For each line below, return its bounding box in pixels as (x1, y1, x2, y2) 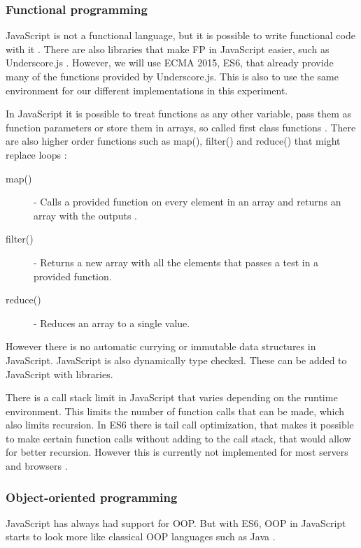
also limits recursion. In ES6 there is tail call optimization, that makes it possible (6, 417, 354, 432)
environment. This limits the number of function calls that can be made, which (6, 403, 345, 418)
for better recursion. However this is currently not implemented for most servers (6, 445, 348, 459)
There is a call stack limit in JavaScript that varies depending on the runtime (6, 390, 338, 405)
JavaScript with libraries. (6, 366, 113, 381)
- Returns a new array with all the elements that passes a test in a (34, 254, 319, 269)
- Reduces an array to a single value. (34, 315, 190, 330)
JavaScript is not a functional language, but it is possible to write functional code (6, 28, 355, 43)
